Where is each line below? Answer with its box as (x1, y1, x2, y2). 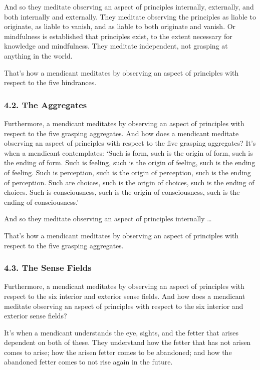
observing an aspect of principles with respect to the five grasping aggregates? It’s (4, 138, 256, 148)
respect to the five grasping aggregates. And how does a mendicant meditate (4, 128, 239, 138)
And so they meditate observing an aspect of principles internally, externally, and (4, 2, 254, 12)
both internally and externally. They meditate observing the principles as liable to (4, 11, 256, 22)
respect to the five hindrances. (4, 77, 97, 88)
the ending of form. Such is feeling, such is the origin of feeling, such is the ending (4, 157, 255, 168)
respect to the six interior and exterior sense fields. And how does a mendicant (4, 290, 245, 301)
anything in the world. (4, 50, 73, 61)
